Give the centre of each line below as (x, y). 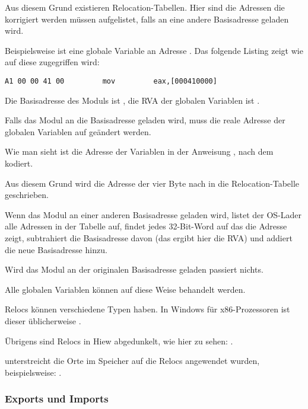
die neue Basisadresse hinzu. (56, 249)
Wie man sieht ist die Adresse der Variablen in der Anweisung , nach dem (139, 151)
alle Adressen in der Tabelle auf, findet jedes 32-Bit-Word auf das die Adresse (146, 226)
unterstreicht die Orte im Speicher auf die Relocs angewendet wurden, (132, 361)
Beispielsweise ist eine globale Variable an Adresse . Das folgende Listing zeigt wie (154, 50)
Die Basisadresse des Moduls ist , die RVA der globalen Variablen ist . (132, 100)
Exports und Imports (57, 399)
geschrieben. (27, 195)
